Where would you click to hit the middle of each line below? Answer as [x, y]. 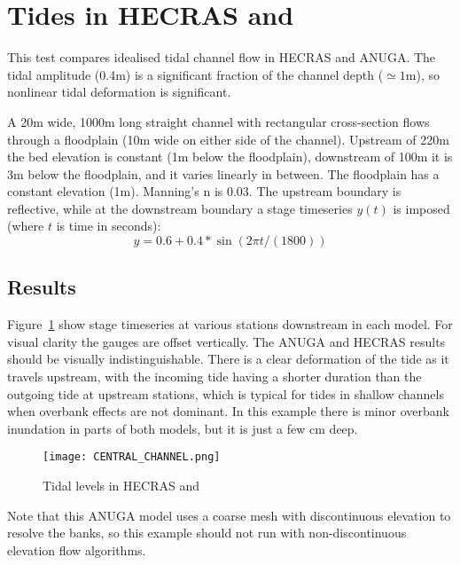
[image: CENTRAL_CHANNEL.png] [132, 457]
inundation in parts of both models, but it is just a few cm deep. [183, 428]
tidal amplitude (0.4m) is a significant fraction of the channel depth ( [195, 74]
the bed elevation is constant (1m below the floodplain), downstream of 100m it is [230, 157]
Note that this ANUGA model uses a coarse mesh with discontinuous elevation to [229, 515]
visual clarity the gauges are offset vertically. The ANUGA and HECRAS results [226, 341]
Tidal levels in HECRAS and [121, 486]
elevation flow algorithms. [77, 549]
